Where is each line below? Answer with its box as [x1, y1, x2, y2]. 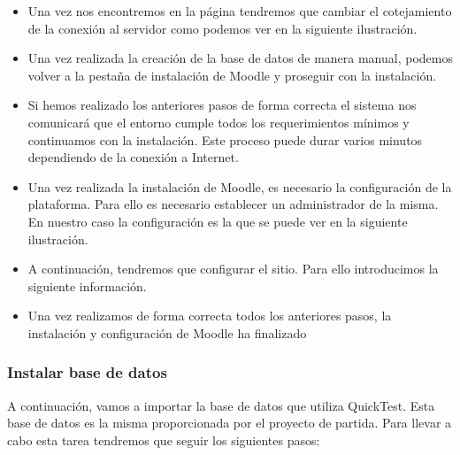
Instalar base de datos [7, 361, 167, 383]
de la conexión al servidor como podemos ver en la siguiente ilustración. [27, 19, 418, 37]
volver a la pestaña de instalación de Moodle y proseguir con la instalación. [27, 66, 437, 84]
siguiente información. [27, 276, 147, 295]
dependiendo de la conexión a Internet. [27, 148, 239, 166]
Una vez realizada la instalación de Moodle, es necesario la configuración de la [27, 177, 452, 196]
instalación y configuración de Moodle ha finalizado [27, 323, 307, 342]
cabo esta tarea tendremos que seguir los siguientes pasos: [7, 430, 320, 449]
